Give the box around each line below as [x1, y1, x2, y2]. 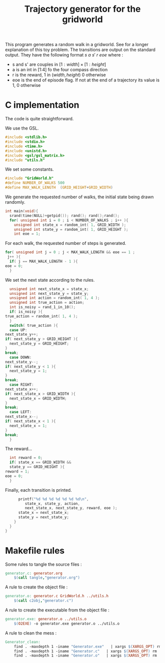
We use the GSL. [5, 125, 39, 131]
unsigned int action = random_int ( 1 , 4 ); [9, 295, 100, 300]
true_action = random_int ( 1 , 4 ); [5, 314, 78, 318]
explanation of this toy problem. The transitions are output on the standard [5, 47, 156, 53]
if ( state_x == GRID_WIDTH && [9, 460, 71, 465]
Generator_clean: [5, 639, 41, 644]
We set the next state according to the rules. [5, 277, 95, 283]
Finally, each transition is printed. [5, 487, 72, 493]
